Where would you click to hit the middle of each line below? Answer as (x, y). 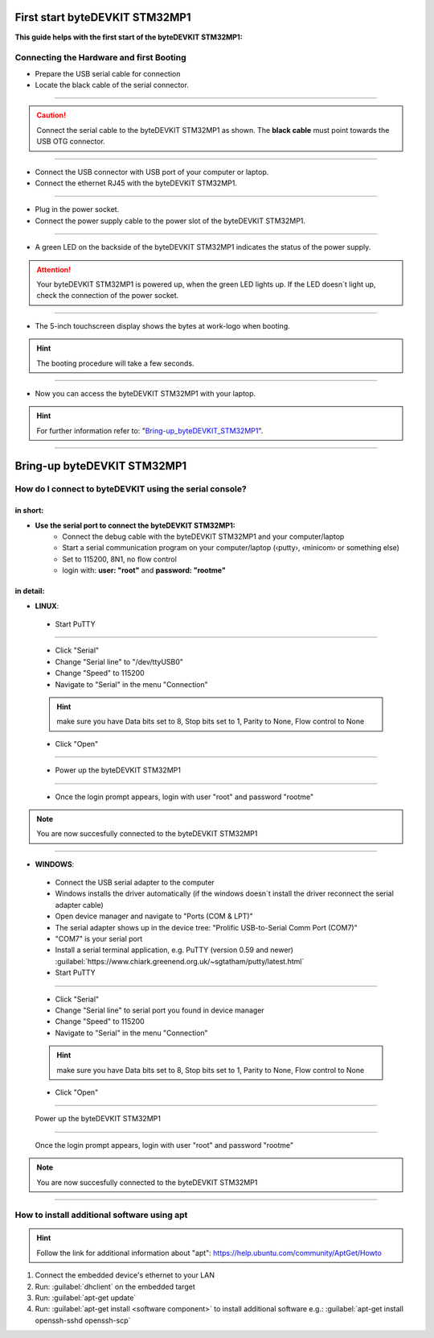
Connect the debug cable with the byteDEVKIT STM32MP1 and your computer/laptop (203, 536)
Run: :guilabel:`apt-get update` (86, 1298)
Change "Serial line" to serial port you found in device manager (160, 1010)
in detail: (30, 591)
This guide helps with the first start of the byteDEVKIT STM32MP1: (129, 37)
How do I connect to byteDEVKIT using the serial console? (131, 489)
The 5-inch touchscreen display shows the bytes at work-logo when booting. (163, 325)
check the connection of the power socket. (108, 296)
